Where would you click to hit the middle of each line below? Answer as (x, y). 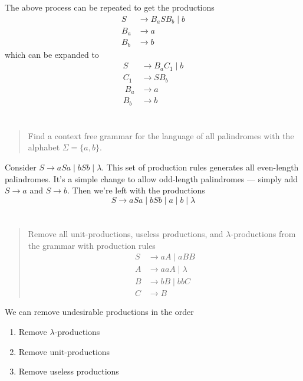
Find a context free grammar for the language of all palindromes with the (161, 135)
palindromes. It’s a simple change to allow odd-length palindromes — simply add (151, 178)
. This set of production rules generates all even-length (200, 167)
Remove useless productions (69, 371)
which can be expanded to (52, 54)
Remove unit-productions (64, 351)
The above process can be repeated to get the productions (110, 7)
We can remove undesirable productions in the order (99, 312)
